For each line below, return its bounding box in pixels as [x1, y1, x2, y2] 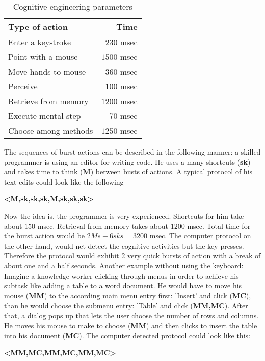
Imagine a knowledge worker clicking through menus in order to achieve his [4, 270, 239, 281]
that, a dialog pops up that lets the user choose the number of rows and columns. [4, 310, 259, 320]
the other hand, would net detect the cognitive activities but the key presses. [4, 240, 244, 251]
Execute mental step [8, 110, 81, 122]
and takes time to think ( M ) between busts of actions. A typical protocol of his [4, 166, 253, 177]
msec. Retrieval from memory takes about [37, 220, 169, 231]
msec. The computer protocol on [149, 230, 251, 241]
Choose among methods [8, 125, 93, 136]
